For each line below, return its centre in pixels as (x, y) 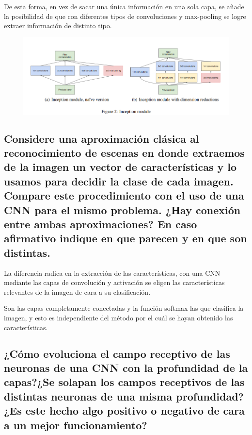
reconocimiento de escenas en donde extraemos (124, 153)
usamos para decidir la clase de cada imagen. (119, 181)
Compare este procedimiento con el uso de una (124, 195)
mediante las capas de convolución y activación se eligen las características (114, 282)
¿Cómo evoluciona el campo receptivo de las (117, 353)
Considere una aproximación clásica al (102, 138)
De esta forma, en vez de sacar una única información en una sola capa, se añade (124, 6)
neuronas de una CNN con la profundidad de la (126, 367)
